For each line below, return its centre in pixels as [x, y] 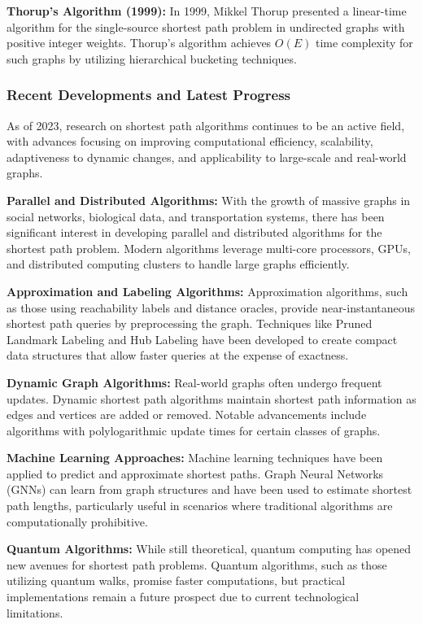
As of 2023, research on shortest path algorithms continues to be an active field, [206, 125]
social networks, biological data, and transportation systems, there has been [196, 216]
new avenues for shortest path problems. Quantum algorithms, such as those [197, 564]
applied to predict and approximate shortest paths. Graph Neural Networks [195, 473]
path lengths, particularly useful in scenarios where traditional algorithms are [200, 506]
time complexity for [364, 43]
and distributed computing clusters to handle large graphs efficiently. [178, 264]
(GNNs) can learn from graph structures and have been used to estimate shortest [209, 489]
